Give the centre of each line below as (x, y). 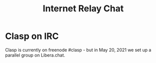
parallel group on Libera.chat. (35, 55)
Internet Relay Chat (83, 9)
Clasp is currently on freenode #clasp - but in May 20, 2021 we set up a (78, 50)
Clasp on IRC (32, 36)
